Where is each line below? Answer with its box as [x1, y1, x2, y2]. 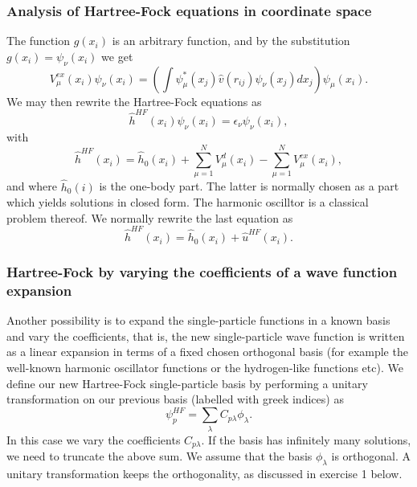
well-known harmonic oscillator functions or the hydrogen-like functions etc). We [6, 359, 403, 376]
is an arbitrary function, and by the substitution [112, 32, 350, 49]
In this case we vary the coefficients [6, 431, 181, 448]
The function [6, 32, 70, 49]
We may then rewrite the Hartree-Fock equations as [6, 92, 262, 109]
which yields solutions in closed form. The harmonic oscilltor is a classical [6, 194, 369, 211]
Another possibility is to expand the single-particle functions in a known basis [6, 312, 390, 329]
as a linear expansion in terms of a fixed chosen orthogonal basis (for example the [6, 343, 408, 360]
